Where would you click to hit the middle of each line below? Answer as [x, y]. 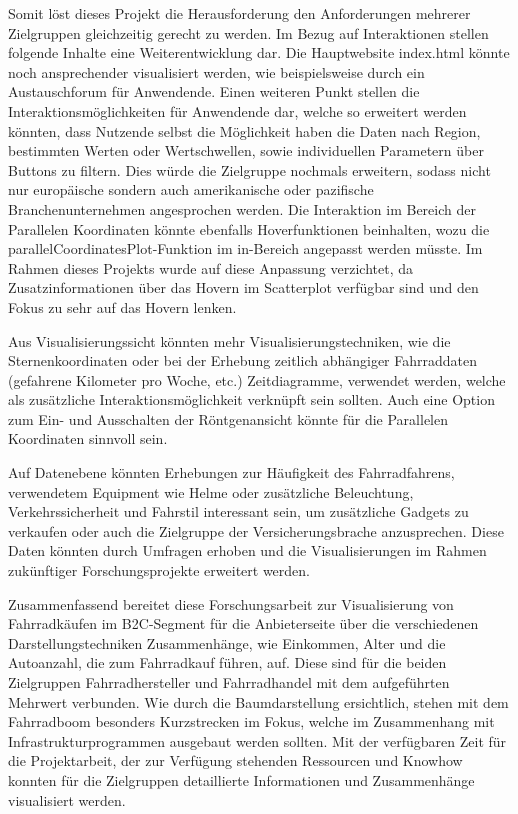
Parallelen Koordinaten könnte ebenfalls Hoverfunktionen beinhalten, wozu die [249, 228]
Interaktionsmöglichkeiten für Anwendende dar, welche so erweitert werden [237, 110]
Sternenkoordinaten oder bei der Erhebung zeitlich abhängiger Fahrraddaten [243, 360]
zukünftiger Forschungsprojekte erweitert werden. [159, 570]
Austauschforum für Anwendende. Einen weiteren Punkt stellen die [214, 91]
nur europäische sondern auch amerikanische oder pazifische [191, 189]
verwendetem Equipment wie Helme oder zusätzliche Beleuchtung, [211, 491]
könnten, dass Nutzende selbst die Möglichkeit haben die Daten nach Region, [244, 130]
